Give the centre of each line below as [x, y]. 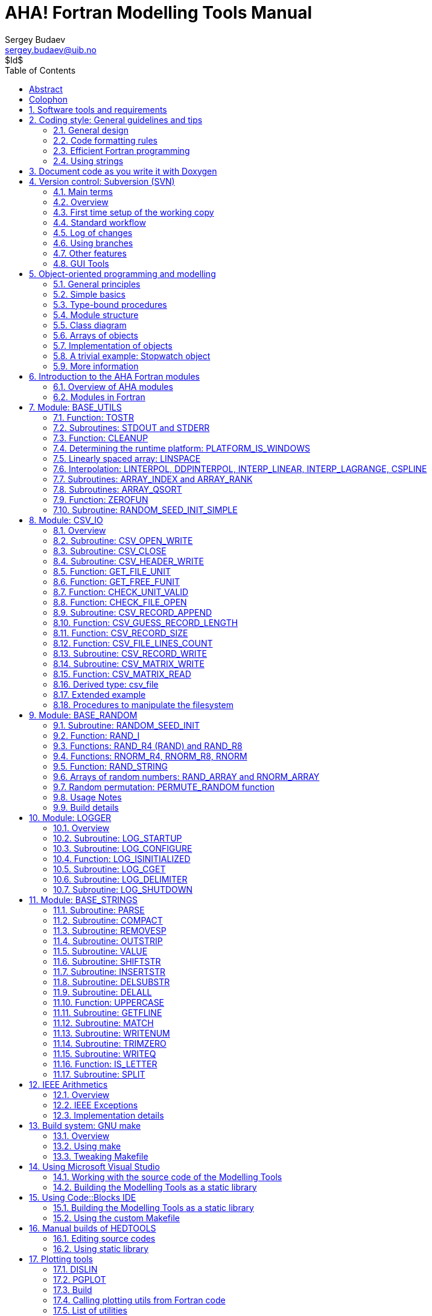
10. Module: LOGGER [70, 817]
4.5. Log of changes [93, 232]
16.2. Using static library [101, 1248]
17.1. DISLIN [75, 1269]
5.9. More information [96, 366]
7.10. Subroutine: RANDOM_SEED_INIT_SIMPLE [145, 509]
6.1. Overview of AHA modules [113, 386]
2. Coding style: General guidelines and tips [116, 120]
